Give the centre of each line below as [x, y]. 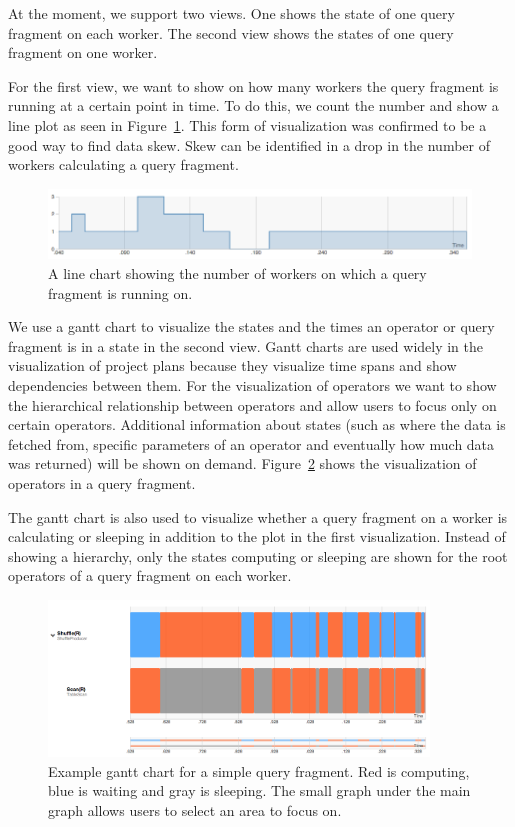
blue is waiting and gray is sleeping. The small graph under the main [259, 790]
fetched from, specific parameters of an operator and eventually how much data [251, 443]
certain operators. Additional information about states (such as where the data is [257, 424]
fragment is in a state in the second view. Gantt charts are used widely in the [246, 345]
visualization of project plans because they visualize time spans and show [232, 365]
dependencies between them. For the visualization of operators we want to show [252, 384]
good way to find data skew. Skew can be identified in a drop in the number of [249, 144]
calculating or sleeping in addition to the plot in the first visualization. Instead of [257, 536]
